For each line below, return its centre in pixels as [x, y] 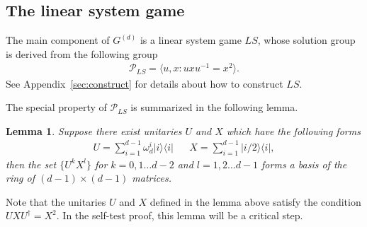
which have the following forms [293, 130]
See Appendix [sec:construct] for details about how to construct [145, 83]
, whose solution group [306, 40]
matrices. [152, 178]
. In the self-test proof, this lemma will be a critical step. [180, 215]
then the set [31, 164]
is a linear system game [191, 40]
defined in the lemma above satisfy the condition [255, 201]
